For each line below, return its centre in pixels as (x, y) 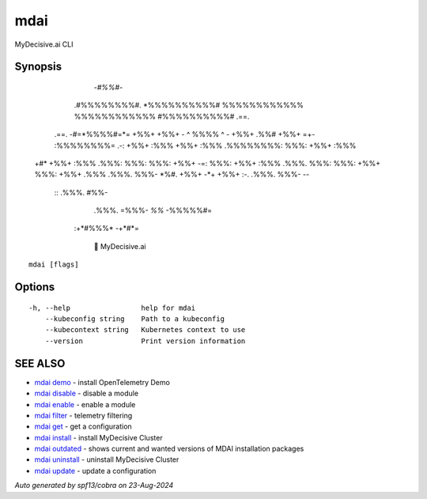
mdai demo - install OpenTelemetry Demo (102, 382)
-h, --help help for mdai (112, 308)
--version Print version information (145, 341)
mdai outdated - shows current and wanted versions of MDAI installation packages (169, 449)
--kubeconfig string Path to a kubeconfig (135, 319)
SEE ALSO (40, 363)
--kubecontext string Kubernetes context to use (145, 330)
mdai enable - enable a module (85, 404)
